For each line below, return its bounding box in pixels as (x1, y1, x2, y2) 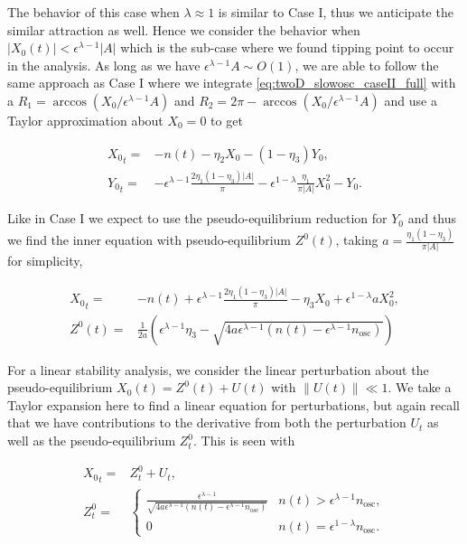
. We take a (388, 378, 452, 397)
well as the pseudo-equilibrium (7, 431, 176, 450)
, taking (335, 230, 378, 249)
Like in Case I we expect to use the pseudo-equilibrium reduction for (7, 209, 388, 228)
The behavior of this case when (7, 3, 180, 21)
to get (210, 110, 243, 129)
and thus (407, 209, 457, 228)
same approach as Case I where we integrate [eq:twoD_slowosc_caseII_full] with (7, 73, 456, 92)
